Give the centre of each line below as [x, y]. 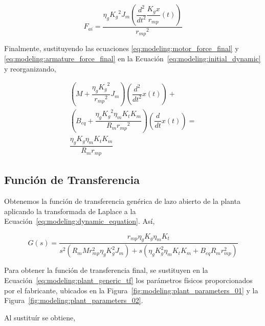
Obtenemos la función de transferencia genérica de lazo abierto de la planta [122, 201]
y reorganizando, [30, 68]
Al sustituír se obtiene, [40, 317]
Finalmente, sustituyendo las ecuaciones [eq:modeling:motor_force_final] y [122, 48]
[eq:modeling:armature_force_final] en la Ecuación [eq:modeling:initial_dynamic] [132, 59]
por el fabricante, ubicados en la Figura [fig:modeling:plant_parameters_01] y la [131, 290]
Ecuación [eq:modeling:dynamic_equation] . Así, [80, 221]
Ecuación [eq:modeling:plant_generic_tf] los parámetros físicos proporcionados [128, 280]
